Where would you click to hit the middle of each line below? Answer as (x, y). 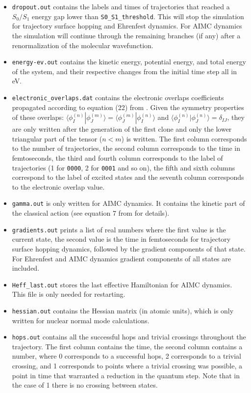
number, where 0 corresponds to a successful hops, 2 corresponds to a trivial (126, 356)
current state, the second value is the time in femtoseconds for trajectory (121, 239)
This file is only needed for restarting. (69, 294)
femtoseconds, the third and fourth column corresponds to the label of (117, 157)
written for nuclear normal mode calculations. (81, 320)
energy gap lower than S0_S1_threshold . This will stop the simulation (138, 16)
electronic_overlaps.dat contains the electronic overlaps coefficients (118, 97)
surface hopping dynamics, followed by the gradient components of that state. (129, 248)
